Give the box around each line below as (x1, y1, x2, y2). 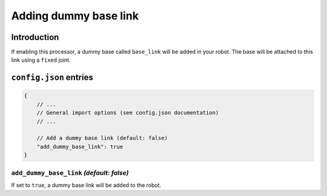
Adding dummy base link (11, 9, 139, 22)
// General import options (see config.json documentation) (36, 109, 219, 116)
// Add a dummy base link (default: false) (36, 135, 168, 142)
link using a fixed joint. (11, 56, 71, 64)
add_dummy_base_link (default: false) (11, 168, 129, 177)
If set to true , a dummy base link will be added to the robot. (11, 181, 162, 189)
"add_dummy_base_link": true (36, 143, 124, 150)
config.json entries (11, 73, 93, 83)
